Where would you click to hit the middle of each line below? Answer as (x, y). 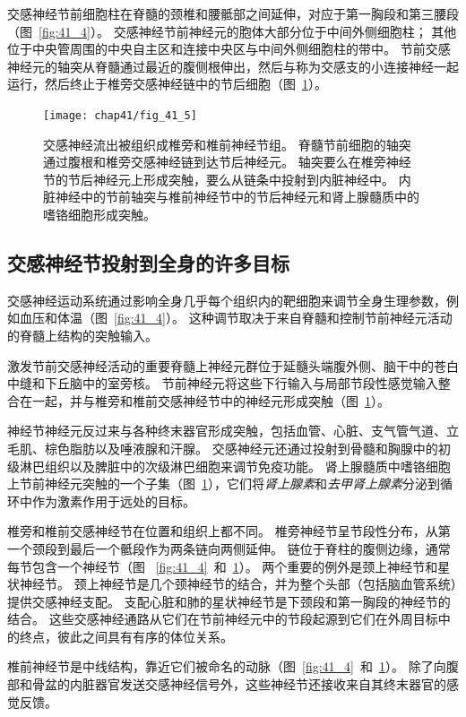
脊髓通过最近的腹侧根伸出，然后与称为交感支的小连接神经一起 (276, 66)
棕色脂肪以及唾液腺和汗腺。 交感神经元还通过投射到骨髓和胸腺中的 (241, 448)
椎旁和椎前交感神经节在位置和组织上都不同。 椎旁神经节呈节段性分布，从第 (229, 531)
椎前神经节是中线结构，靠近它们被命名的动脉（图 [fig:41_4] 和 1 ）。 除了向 (227, 666)
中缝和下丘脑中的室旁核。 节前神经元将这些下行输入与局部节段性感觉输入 (223, 383)
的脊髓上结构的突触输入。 (82, 335)
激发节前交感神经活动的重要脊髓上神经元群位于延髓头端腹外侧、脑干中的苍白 (233, 365)
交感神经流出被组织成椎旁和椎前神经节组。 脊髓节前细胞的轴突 (227, 144)
